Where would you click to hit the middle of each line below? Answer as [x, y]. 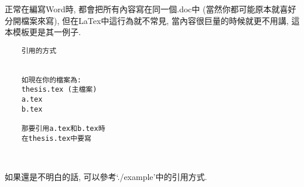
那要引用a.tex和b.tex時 [63, 129]
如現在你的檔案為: [51, 80]
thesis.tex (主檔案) [59, 90]
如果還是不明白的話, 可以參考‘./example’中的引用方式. [106, 176]
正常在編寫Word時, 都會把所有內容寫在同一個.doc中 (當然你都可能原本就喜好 [151, 9]
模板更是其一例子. [47, 32]
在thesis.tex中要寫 [56, 138]
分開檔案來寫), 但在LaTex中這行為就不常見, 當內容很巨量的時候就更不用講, [147, 20]
